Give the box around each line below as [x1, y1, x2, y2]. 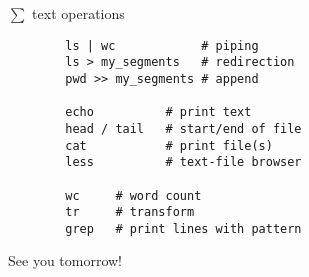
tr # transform [65, 205, 195, 220]
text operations [32, 3, 125, 23]
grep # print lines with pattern [65, 221, 302, 236]
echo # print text [65, 105, 252, 120]
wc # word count [65, 188, 202, 203]
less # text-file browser [65, 155, 302, 170]
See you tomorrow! [8, 250, 123, 271]
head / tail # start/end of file [65, 121, 302, 136]
